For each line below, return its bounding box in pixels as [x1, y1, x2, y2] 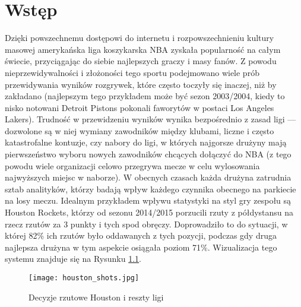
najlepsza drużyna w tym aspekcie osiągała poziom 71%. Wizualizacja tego [5, 240, 277, 253]
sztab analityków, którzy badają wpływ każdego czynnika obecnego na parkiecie [5, 182, 296, 195]
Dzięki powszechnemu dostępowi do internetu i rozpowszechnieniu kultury [5, 31, 274, 44]
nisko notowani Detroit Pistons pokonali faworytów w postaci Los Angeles [5, 101, 274, 113]
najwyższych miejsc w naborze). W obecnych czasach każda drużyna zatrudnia [5, 171, 292, 183]
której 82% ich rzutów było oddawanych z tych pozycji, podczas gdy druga [5, 229, 277, 242]
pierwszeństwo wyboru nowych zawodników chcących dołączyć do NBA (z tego [5, 148, 292, 160]
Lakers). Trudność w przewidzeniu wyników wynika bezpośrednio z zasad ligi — [5, 113, 296, 125]
